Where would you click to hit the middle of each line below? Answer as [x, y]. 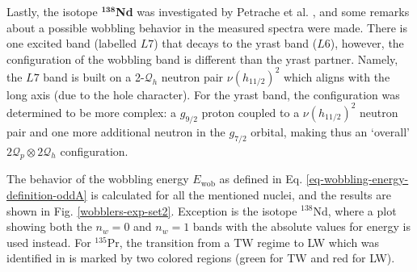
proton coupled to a [251, 112]
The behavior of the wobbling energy [98, 179]
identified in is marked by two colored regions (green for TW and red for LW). [201, 258]
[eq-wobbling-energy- [357, 179]
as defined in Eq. [261, 179]
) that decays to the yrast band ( [236, 43]
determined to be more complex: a [92, 112]
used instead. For [49, 242]
